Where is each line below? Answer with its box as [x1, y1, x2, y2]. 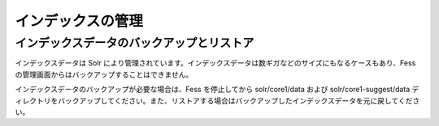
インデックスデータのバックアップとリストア [15, 36, 254, 50]
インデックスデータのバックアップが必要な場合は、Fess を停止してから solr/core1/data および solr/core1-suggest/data [15, 85, 411, 94]
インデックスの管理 [15, 12, 144, 30]
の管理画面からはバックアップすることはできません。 [15, 69, 193, 79]
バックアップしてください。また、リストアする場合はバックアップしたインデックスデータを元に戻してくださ [57, 95, 420, 105]
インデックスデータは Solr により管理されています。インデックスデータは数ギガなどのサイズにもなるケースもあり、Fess [15, 58, 416, 68]
